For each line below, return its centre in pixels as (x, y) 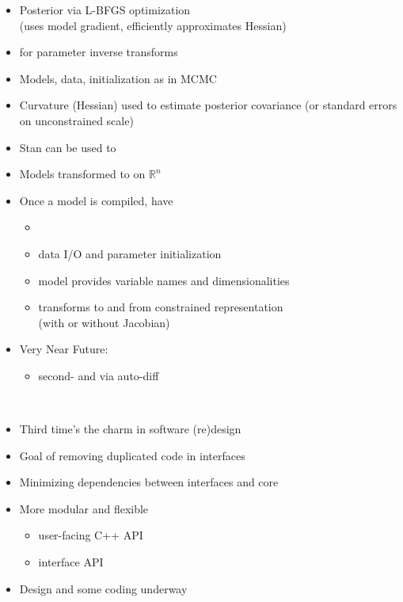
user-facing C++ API (91, 535)
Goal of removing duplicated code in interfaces (132, 455)
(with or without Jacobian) (104, 322)
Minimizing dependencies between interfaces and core (149, 482)
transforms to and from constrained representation (161, 307)
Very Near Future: (64, 349)
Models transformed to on (82, 174)
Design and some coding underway (103, 588)
